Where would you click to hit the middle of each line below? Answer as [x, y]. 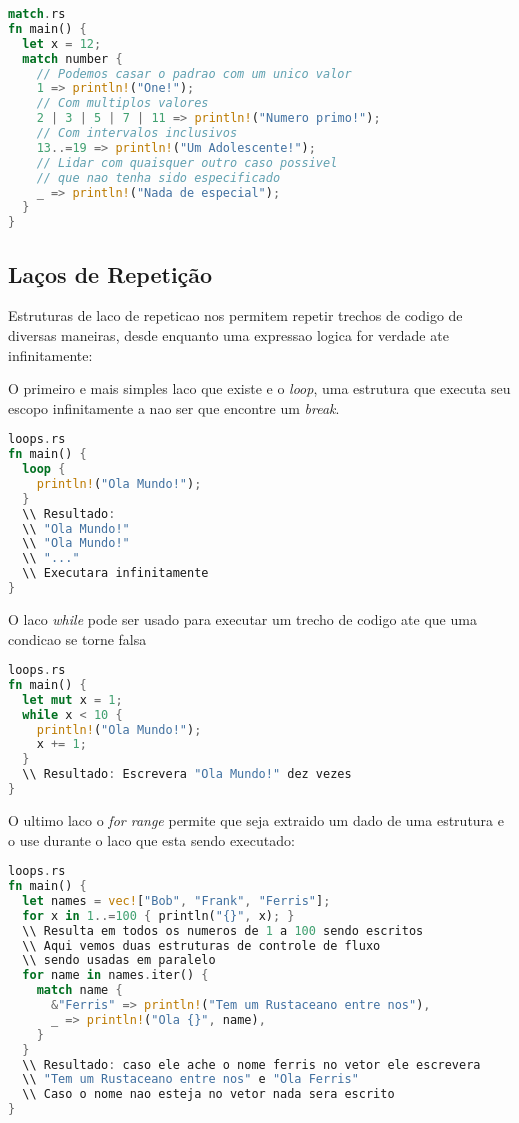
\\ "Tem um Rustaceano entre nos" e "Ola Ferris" [190, 1079]
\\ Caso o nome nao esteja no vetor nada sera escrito [208, 1094]
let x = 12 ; [62, 43]
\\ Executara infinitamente [115, 573]
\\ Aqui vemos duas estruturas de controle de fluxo [201, 945]
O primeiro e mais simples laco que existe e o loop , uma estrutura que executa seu [259, 388]
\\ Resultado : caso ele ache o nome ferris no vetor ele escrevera [251, 1064]
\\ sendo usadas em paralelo [119, 960]
